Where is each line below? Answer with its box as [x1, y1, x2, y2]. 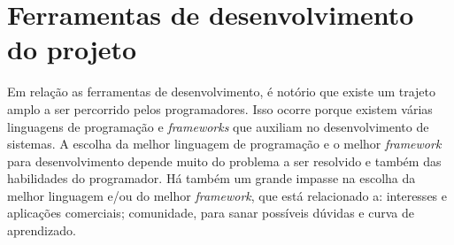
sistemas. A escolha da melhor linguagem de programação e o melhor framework [7, 134, 442, 153]
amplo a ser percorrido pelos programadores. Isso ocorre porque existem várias [7, 99, 433, 118]
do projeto [7, 31, 137, 67]
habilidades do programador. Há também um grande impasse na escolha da [7, 169, 416, 188]
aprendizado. [7, 221, 76, 240]
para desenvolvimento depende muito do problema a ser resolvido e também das [7, 151, 442, 170]
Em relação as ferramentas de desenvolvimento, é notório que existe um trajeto [7, 82, 436, 101]
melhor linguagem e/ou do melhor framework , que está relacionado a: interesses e [7, 186, 447, 204]
